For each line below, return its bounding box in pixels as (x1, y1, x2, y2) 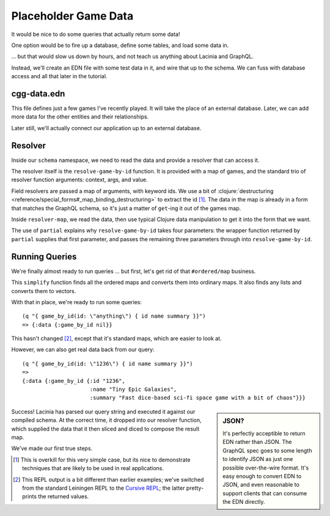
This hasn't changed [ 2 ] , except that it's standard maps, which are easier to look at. (11, 335, 222, 342)
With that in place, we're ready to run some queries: (11, 298, 142, 305)
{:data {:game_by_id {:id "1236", (22, 377, 125, 384)
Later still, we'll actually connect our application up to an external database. (11, 124, 202, 131)
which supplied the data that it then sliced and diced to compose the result (11, 425, 200, 432)
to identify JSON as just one (222, 456, 293, 463)
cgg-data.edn (11, 89, 65, 99)
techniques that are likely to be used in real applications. (22, 465, 164, 472)
